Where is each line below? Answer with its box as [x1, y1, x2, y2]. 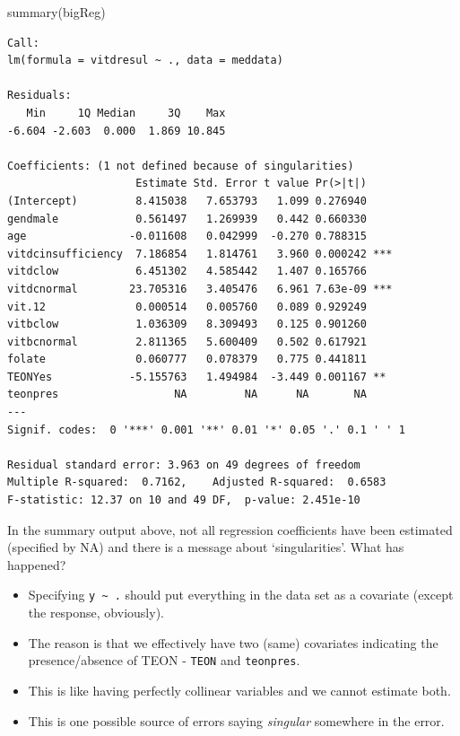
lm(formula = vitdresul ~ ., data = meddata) [7, 54, 283, 67]
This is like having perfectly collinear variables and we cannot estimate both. [28, 680, 451, 699]
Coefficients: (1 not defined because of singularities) [7, 159, 354, 172]
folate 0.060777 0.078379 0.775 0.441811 [7, 353, 367, 366]
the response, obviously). [28, 603, 164, 622]
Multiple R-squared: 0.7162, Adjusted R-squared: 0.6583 [7, 476, 386, 489]
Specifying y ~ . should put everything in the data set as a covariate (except [28, 585, 454, 604]
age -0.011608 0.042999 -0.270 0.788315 [7, 230, 367, 243]
